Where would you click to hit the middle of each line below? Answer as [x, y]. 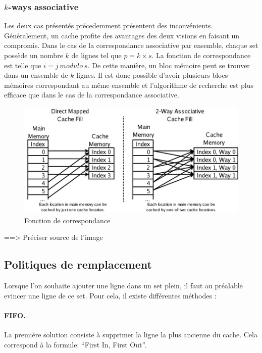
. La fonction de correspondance [201, 55]
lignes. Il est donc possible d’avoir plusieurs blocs [152, 75]
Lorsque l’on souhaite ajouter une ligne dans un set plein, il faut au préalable [123, 286]
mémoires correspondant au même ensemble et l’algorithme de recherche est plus [129, 85]
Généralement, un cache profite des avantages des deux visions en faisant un [122, 35]
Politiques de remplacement [78, 264]
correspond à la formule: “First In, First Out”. [75, 344]
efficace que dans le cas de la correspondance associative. [92, 95]
